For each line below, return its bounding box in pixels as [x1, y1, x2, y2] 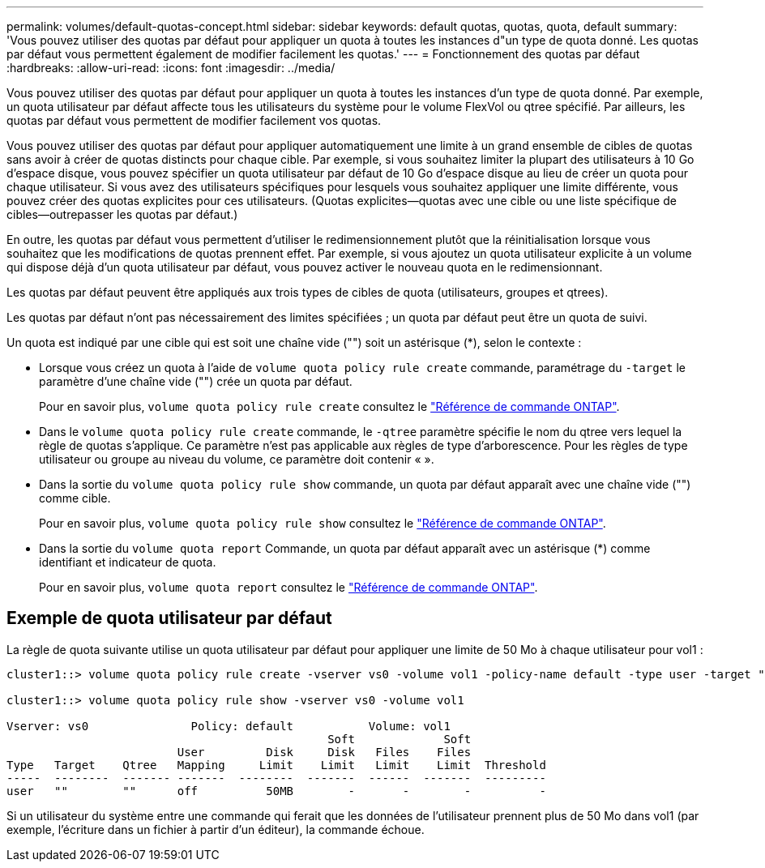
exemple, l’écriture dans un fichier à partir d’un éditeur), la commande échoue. [6, 822, 425, 836]
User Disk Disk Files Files [177, 745, 472, 759]
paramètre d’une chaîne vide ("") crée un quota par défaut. [39, 374, 353, 388]
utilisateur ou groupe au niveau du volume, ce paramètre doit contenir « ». [39, 452, 434, 466]
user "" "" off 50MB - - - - [6, 784, 546, 797]
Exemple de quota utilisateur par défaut [6, 608, 332, 629]
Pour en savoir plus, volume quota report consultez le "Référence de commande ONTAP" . [39, 580, 538, 594]
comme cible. [39, 491, 111, 505]
